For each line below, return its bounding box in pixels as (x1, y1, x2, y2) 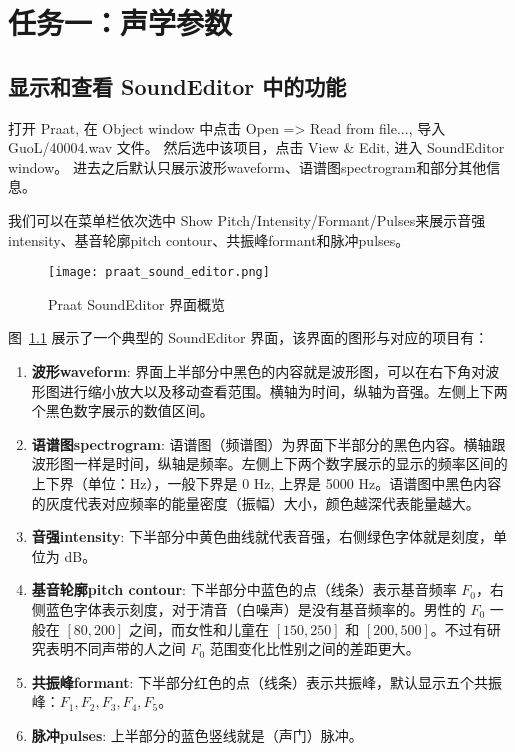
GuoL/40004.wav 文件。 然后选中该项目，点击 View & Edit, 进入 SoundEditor (8, 137, 505, 158)
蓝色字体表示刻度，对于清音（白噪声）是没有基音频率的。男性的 (45, 598, 466, 619)
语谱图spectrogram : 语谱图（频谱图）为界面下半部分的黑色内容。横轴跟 (31, 433, 506, 454)
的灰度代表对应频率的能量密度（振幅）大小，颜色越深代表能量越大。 (31, 492, 480, 513)
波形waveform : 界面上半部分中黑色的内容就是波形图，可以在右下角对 (31, 360, 486, 381)
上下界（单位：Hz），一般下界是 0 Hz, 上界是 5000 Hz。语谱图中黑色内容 (31, 472, 502, 493)
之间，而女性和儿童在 (129, 618, 270, 639)
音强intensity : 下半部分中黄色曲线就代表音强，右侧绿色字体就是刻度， (31, 526, 494, 547)
